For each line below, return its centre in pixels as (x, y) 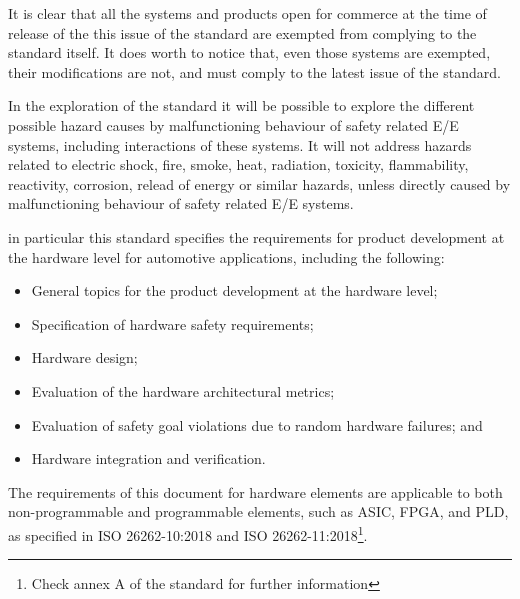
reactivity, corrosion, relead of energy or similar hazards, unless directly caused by (259, 183)
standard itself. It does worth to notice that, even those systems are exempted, (249, 52)
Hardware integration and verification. (148, 458)
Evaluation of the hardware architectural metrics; (183, 390)
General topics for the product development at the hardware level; (234, 290)
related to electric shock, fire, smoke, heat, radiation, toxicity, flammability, (238, 164)
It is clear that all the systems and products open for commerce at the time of (247, 13)
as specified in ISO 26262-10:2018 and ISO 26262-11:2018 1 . (188, 533)
